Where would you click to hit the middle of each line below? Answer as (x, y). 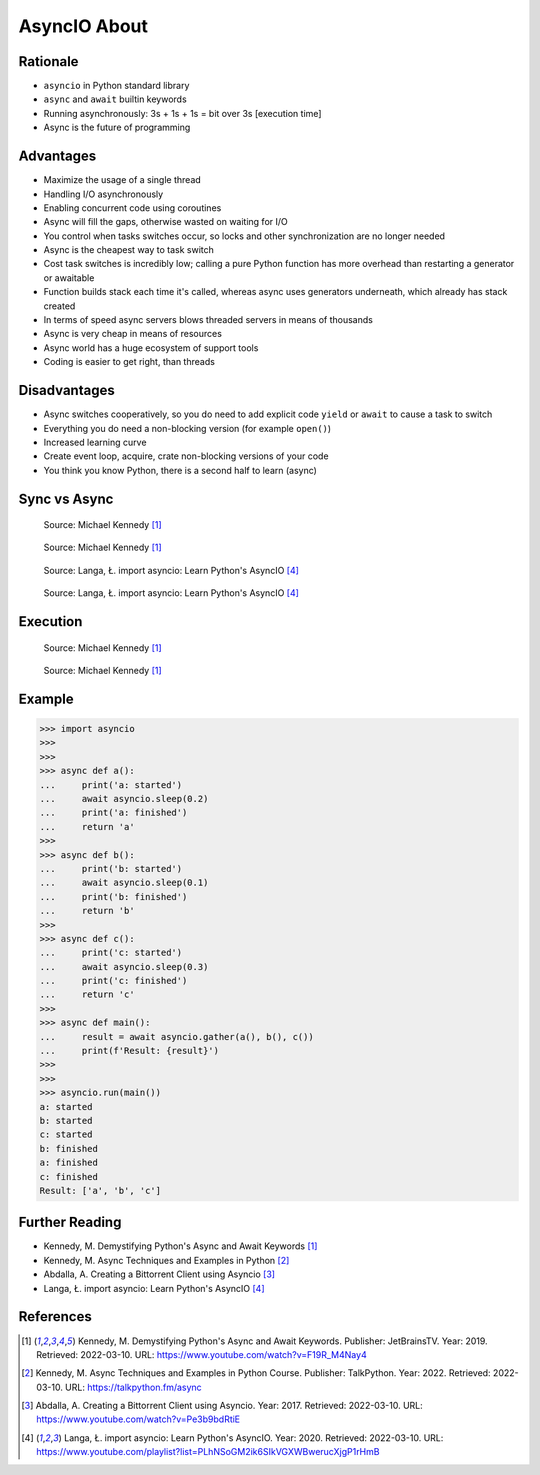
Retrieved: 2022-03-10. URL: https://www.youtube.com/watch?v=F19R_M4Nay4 (201, 1354)
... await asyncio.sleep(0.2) (124, 799)
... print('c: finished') (113, 981)
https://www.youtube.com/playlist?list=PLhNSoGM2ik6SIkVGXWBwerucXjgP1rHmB (208, 1452)
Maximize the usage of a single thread (122, 180)
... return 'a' (87, 826)
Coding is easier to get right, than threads (129, 362)
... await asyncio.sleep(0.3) (124, 966)
